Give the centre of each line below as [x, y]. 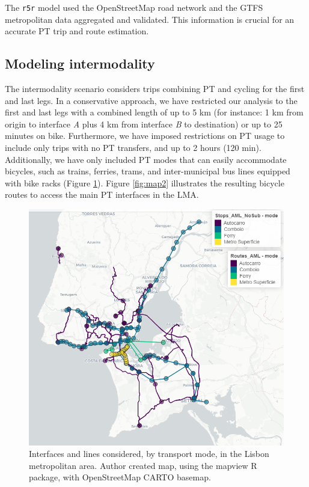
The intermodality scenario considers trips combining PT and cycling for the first [155, 89]
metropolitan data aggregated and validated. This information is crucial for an [150, 19]
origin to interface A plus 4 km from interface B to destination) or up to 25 [144, 124]
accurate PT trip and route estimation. [77, 31]
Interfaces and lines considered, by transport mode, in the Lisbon [149, 454]
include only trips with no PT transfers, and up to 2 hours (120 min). [133, 148]
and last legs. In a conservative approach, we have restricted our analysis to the [151, 100]
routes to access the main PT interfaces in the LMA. [102, 194]
